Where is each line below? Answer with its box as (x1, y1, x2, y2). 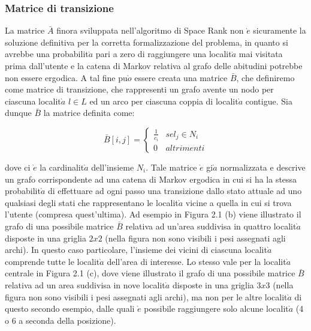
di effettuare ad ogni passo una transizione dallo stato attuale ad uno (48, 184, 302, 197)
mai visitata (238, 47, 283, 60)
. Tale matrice (146, 160, 197, 173)
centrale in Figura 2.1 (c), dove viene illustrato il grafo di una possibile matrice (5, 267, 295, 279)
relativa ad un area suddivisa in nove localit (5, 278, 165, 291)
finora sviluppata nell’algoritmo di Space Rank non (56, 24, 244, 37)
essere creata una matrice (134, 71, 228, 84)
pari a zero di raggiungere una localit (95, 47, 232, 60)
